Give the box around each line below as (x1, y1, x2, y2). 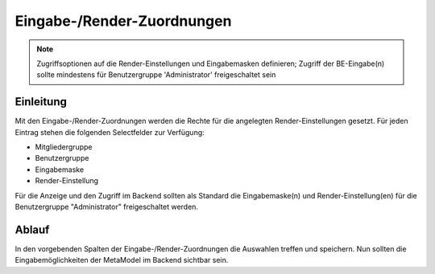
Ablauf (14, 223, 50, 236)
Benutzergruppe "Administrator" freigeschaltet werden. (14, 202, 199, 211)
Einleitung (14, 95, 68, 108)
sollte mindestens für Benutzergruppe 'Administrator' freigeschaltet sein (36, 70, 276, 80)
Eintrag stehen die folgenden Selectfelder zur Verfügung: (14, 127, 205, 137)
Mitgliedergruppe (35, 142, 93, 152)
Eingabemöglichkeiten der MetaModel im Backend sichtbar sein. (14, 256, 229, 265)
